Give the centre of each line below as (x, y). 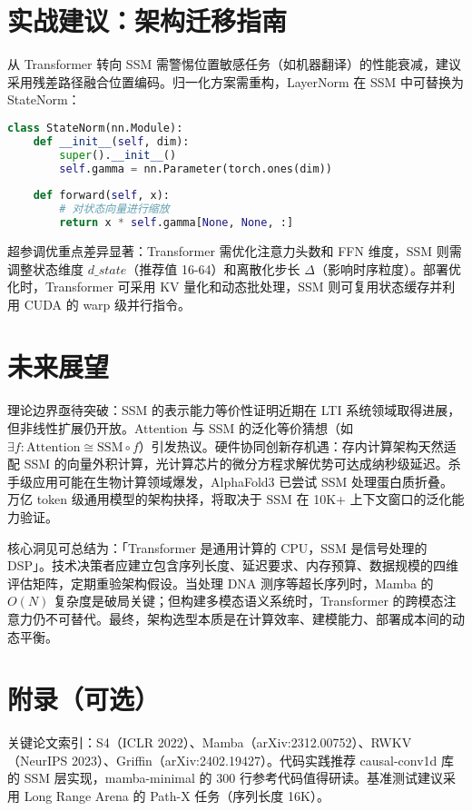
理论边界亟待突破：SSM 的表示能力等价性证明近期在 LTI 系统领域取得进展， (234, 410)
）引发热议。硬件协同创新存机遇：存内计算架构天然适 (297, 445)
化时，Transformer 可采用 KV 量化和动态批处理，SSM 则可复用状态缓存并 (225, 287)
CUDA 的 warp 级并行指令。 (108, 304)
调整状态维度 (45, 268)
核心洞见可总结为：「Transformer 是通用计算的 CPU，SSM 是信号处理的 (217, 547)
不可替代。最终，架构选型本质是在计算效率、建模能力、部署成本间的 (248, 618)
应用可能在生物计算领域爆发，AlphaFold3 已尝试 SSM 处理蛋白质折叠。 (243, 481)
